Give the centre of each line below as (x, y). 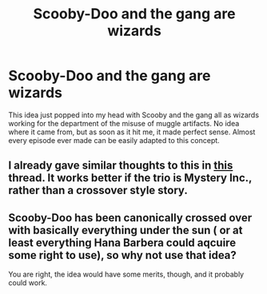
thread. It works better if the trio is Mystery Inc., (130, 178)
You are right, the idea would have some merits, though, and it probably (126, 274)
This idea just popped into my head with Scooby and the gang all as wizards (134, 115)
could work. (28, 283)
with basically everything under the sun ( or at (126, 230)
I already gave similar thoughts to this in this (121, 166)
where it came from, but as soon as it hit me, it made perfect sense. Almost (132, 132)
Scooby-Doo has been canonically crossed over (130, 218)
